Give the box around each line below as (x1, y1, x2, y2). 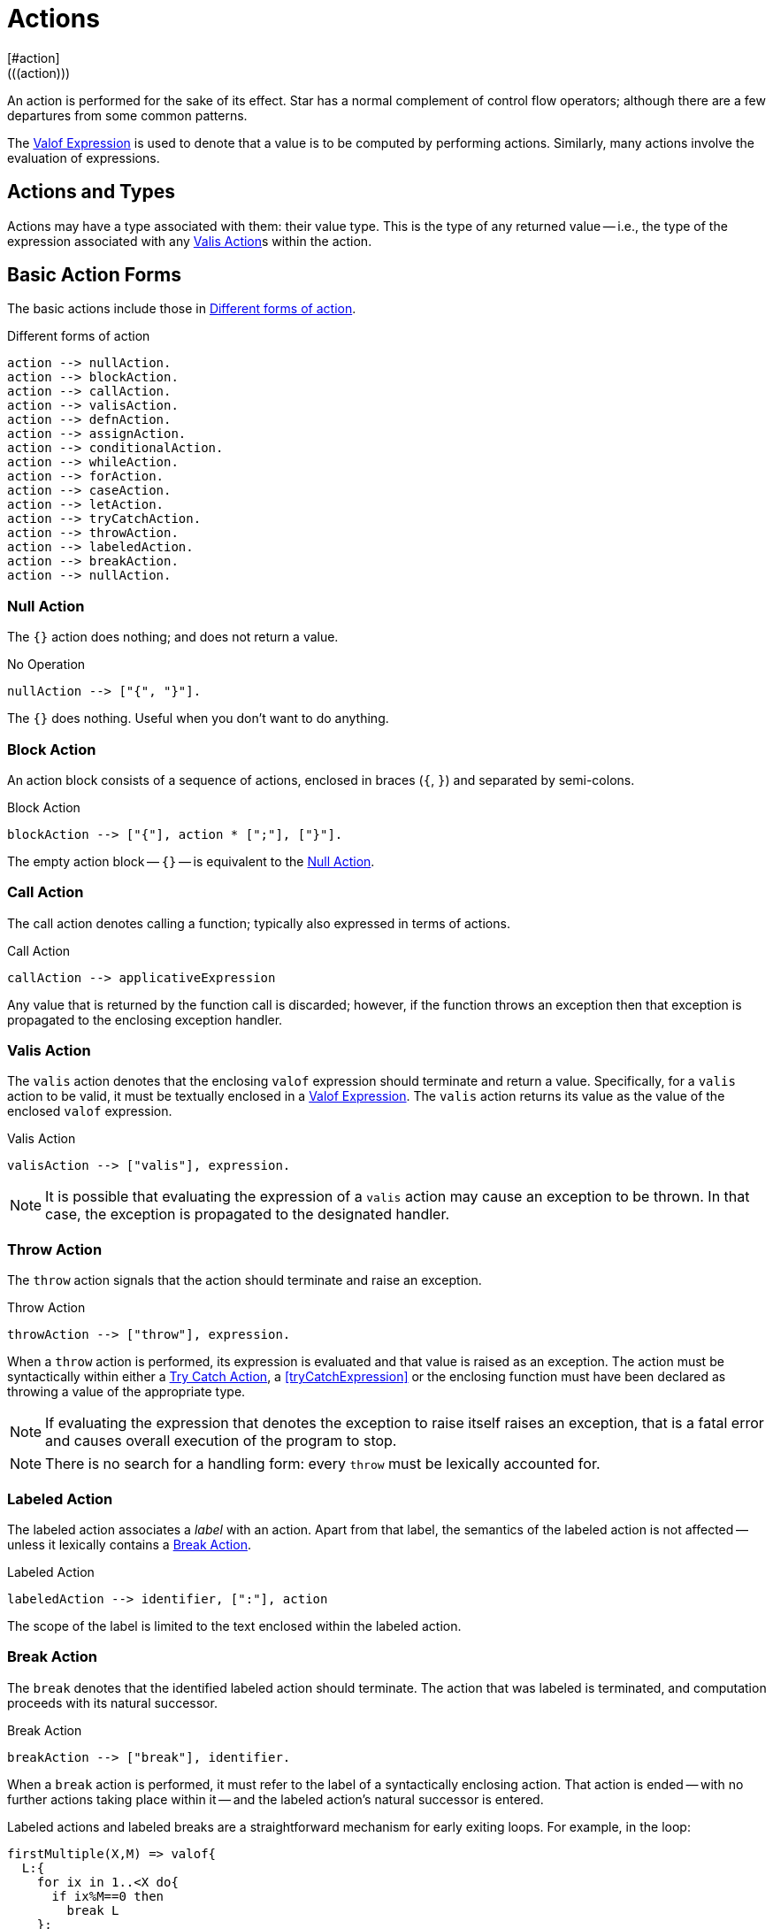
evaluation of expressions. (7, 150, 160, 165)
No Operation (7, 657, 86, 672)
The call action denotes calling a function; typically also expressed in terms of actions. (7, 915, 510, 931)
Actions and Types (7, 181, 175, 204)
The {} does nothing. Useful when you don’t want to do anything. (7, 711, 389, 726)
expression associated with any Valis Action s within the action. (7, 233, 372, 249)
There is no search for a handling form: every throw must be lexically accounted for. (45, 1455, 601, 1473)
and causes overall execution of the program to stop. (45, 1432, 397, 1450)
